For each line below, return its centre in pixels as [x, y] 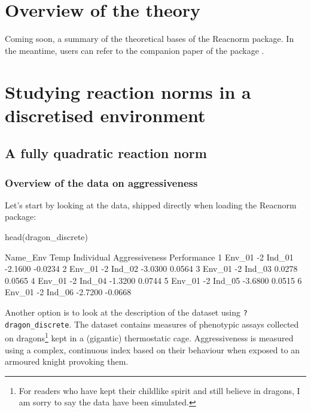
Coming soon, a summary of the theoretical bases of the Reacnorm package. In [150, 39]
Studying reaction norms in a [128, 91]
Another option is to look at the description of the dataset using [123, 312]
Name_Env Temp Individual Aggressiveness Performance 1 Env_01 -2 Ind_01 [149, 257]
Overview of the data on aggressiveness [101, 182]
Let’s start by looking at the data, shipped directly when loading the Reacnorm [151, 205]
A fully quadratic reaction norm [106, 153]
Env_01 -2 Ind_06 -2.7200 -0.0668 [68, 292]
